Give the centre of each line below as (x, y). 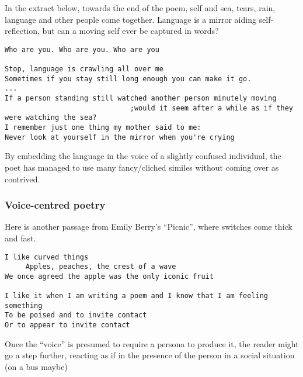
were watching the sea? (51, 118)
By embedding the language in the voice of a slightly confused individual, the (143, 156)
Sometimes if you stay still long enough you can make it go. (128, 79)
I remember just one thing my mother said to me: (103, 128)
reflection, (22, 31)
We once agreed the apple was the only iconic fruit (109, 276)
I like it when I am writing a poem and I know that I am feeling (137, 296)
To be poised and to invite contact (76, 315)
